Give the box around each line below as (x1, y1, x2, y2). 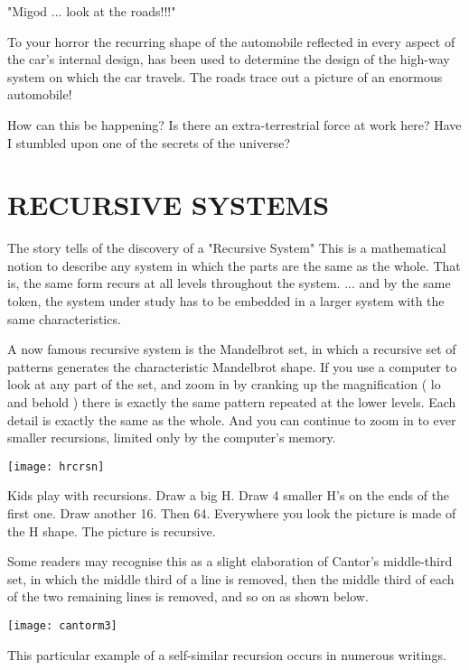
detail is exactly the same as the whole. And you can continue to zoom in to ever (7, 410, 456, 429)
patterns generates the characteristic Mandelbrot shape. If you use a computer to (7, 357, 457, 376)
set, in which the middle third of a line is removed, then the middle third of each (7, 569, 455, 588)
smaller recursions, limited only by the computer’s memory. (7, 428, 336, 447)
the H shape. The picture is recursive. (7, 521, 216, 540)
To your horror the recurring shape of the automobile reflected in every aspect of (7, 32, 455, 51)
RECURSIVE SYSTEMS (7, 186, 330, 223)
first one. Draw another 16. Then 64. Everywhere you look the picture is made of (7, 504, 456, 523)
